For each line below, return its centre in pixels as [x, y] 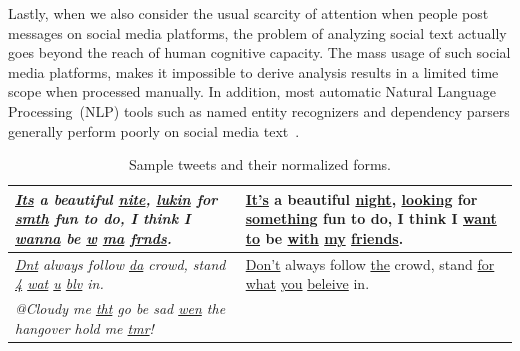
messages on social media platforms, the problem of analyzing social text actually [257, 32]
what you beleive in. [307, 283]
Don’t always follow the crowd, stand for [370, 263]
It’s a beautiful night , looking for [361, 198]
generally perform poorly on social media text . [154, 130]
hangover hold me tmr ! [84, 327]
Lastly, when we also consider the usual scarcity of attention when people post [248, 13]
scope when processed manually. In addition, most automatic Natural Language [252, 91]
